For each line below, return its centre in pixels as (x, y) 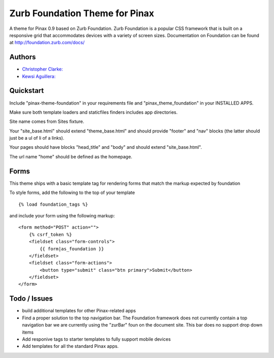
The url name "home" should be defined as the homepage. (71, 156)
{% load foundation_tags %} (53, 204)
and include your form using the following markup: (62, 215)
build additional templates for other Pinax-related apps (79, 311)
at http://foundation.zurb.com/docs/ (47, 43)
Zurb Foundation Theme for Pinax (82, 13)
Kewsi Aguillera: (39, 76)
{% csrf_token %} (50, 234)
